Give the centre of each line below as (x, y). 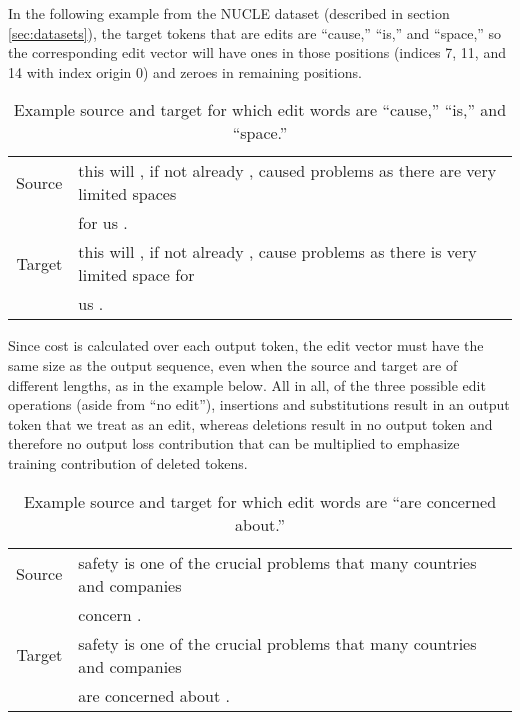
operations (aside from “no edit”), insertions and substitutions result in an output (259, 404)
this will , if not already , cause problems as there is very (277, 252)
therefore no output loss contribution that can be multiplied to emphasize (234, 443)
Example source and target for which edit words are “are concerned (260, 501)
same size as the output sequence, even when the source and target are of (233, 364)
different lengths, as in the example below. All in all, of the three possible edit (247, 384)
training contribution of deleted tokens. (128, 462)
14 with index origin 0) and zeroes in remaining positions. (185, 71)
